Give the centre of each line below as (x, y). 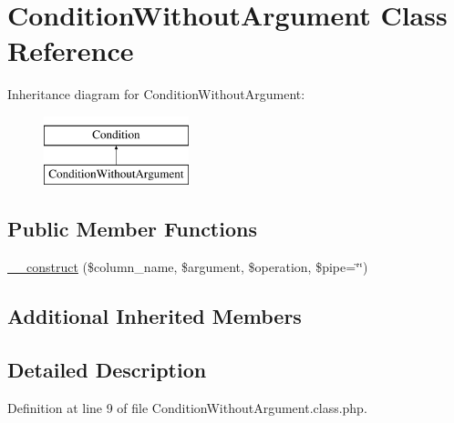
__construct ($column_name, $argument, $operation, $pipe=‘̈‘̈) (188, 267)
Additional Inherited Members (155, 316)
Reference (71, 50)
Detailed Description (107, 370)
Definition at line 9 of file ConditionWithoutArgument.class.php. (187, 407)
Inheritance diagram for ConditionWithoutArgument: (156, 94)
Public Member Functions (132, 229)
